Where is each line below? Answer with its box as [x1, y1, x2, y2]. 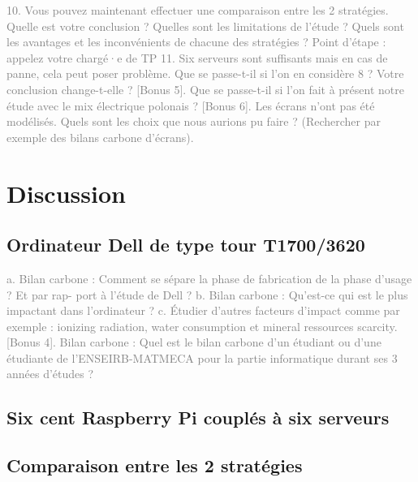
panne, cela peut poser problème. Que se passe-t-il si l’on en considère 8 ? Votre [6, 65, 404, 82]
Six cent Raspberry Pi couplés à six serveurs [6, 405, 390, 430]
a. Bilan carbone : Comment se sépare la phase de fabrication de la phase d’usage [6, 269, 412, 286]
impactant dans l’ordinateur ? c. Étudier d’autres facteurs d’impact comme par [6, 302, 400, 319]
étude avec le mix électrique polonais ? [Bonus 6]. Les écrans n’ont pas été [6, 97, 375, 114]
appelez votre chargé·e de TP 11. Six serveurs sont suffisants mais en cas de [6, 49, 388, 66]
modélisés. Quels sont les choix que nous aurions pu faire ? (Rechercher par [6, 113, 381, 130]
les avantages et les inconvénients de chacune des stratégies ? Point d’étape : [6, 33, 386, 50]
